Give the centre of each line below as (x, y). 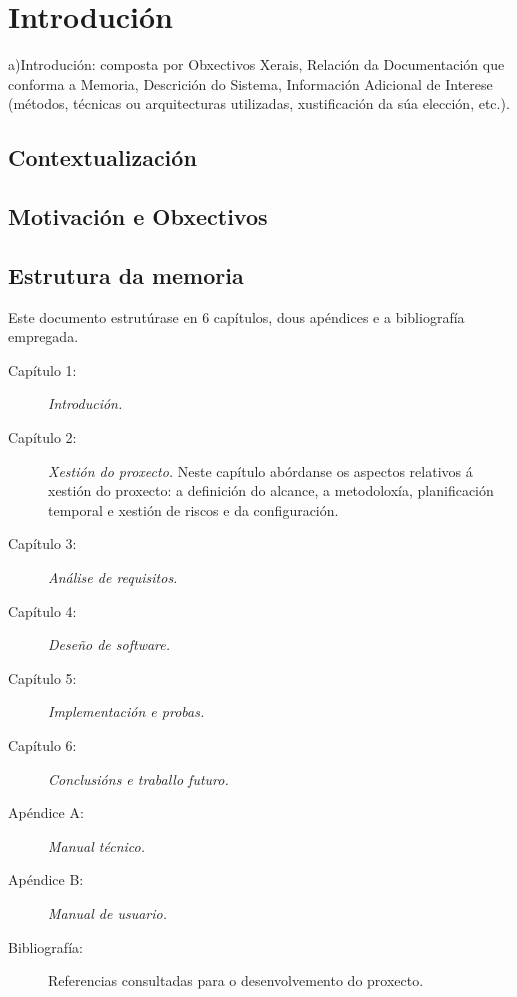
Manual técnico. (97, 845)
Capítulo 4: (42, 610)
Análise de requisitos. (113, 577)
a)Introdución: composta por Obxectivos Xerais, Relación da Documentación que (256, 64)
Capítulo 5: (42, 677)
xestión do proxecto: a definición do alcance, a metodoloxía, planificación (271, 490)
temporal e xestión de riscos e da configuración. (193, 509)
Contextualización (102, 157)
